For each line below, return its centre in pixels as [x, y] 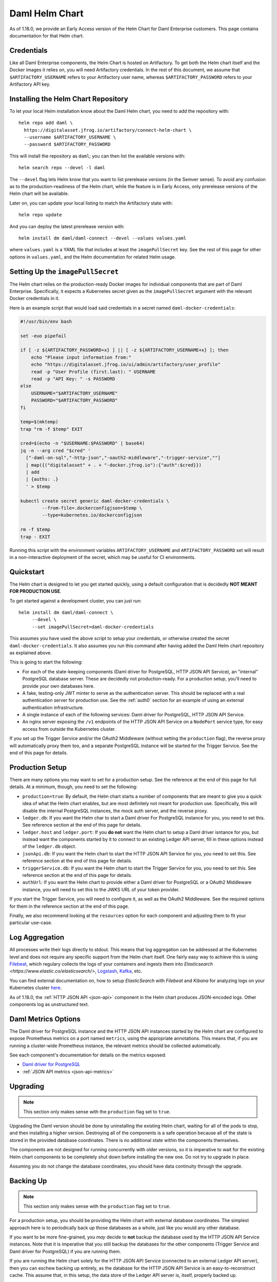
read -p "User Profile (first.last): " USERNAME [93, 372]
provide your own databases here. [58, 686]
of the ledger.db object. [49, 847]
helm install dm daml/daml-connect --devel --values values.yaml [103, 238]
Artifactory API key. [30, 84]
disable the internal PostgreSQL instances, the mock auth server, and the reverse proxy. [115, 811]
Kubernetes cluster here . [36, 988]
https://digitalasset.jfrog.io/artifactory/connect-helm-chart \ [108, 130]
